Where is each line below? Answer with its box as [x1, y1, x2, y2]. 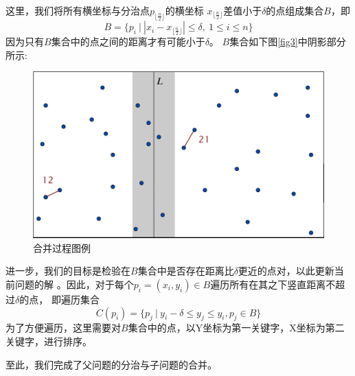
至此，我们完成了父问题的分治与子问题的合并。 [5, 357, 217, 371]
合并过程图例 [33, 240, 91, 255]
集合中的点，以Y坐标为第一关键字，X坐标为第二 [128, 320, 345, 335]
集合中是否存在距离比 [137, 263, 234, 278]
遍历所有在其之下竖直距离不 [210, 277, 336, 291]
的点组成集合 [266, 3, 324, 17]
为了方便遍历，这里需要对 [5, 320, 121, 335]
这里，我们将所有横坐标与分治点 [5, 3, 150, 17]
